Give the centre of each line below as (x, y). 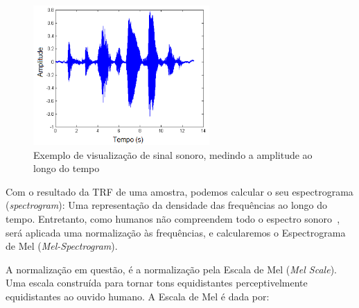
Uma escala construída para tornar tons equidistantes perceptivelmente (157, 283)
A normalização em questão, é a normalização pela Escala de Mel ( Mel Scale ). (171, 269)
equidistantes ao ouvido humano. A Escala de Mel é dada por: (138, 296)
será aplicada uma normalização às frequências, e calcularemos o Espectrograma (176, 232)
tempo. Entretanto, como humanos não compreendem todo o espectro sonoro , (173, 219)
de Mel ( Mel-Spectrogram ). (62, 246)
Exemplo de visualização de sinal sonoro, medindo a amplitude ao (173, 154)
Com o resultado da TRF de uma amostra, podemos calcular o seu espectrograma (179, 191)
